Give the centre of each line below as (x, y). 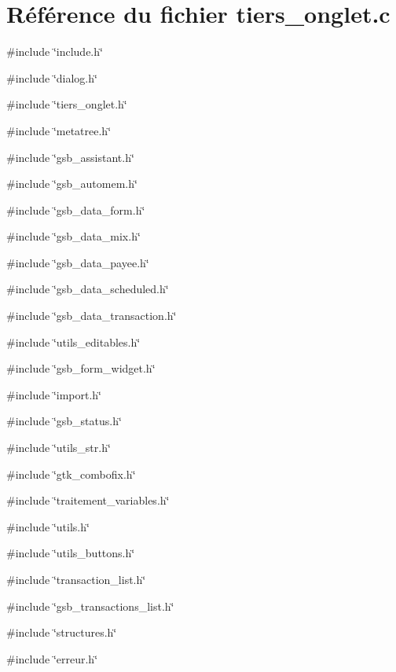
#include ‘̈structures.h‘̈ (62, 632)
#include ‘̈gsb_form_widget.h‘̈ (81, 368)
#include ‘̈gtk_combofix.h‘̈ (71, 474)
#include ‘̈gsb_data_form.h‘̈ (76, 209)
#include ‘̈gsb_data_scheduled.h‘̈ (88, 289)
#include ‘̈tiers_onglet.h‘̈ (67, 104)
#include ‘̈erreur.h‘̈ (52, 658)
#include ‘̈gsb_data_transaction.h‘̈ (92, 316)
